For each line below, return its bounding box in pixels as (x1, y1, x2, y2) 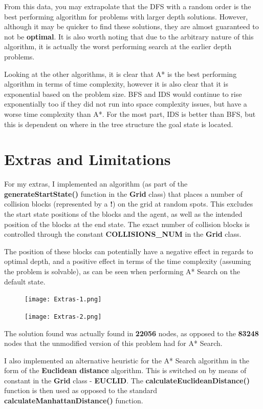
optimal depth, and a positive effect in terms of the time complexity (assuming (4, 256, 251, 267)
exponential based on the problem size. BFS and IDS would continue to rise (4, 88, 242, 99)
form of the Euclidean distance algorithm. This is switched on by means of (4, 365, 247, 376)
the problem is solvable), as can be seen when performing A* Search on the (4, 266, 240, 276)
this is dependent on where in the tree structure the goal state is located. (4, 118, 233, 129)
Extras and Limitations (4, 149, 171, 170)
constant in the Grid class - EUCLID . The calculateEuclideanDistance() (4, 375, 250, 385)
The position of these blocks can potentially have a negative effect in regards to (4, 246, 253, 256)
